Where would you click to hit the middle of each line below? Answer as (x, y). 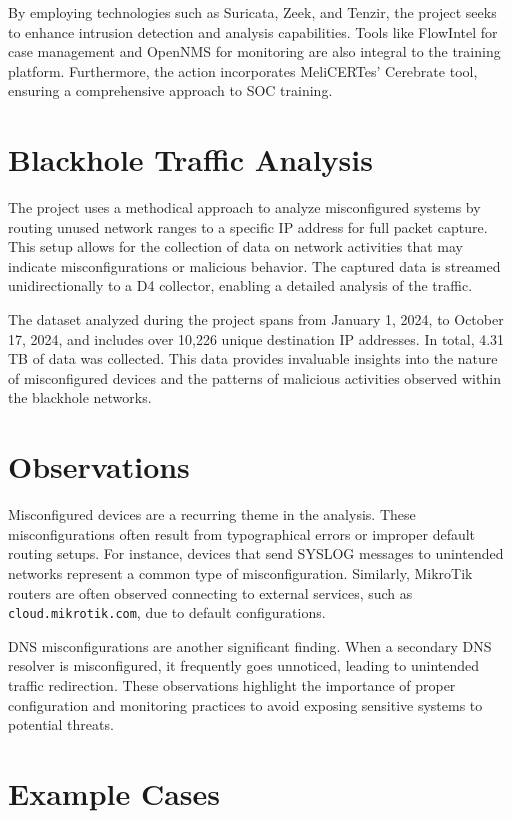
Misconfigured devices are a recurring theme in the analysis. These (212, 514)
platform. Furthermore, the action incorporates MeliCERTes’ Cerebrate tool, (243, 70)
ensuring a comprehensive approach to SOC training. (170, 90)
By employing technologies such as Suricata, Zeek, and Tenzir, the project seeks (252, 12)
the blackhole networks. (80, 397)
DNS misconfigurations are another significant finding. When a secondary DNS (250, 645)
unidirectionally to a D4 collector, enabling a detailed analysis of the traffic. (240, 285)
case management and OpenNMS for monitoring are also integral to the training (254, 51)
